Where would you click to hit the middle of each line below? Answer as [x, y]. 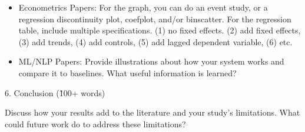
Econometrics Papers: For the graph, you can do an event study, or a [143, 7]
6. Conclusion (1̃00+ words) [55, 92]
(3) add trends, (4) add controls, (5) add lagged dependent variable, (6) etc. [155, 41]
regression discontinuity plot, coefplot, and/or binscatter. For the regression [155, 18]
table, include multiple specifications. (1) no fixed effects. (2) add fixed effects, [160, 30]
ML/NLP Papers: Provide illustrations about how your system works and [151, 61]
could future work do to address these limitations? [95, 123]
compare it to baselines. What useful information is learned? [127, 72]
